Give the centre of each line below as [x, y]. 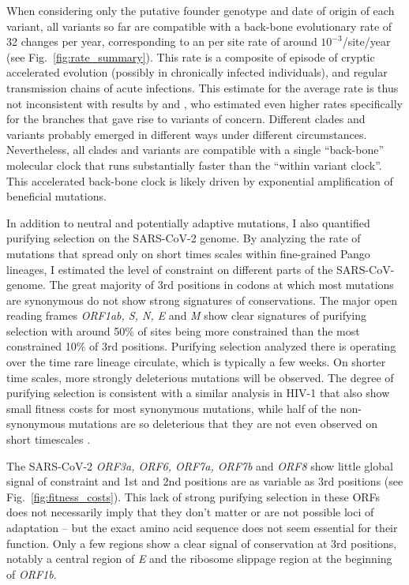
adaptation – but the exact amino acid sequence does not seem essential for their [202, 527]
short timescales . [49, 439]
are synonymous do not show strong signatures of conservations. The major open [202, 300]
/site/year [366, 41]
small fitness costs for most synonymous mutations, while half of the [171, 408]
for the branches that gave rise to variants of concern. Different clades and [186, 119]
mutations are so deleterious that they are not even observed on [223, 424]
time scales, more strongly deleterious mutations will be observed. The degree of [200, 377]
